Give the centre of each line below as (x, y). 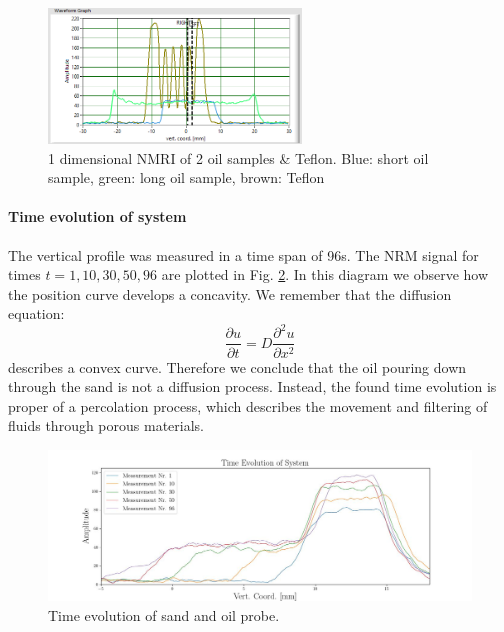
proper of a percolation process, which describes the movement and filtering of (248, 405)
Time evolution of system (97, 216)
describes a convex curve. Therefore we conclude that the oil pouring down (237, 366)
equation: (36, 313)
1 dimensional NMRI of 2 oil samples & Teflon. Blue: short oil (238, 157)
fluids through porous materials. (106, 425)
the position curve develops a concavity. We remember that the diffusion (230, 293)
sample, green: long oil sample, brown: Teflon (186, 177)
